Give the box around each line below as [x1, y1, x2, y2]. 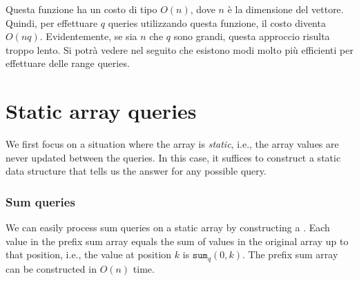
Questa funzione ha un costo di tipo [6, 2, 157, 16]
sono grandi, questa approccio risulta [173, 29, 330, 43]
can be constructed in [6, 261, 97, 275]
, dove [190, 2, 215, 16]
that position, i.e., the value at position [6, 247, 172, 262]
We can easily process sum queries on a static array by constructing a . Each [6, 220, 330, 235]
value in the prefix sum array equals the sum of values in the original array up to [6, 233, 349, 248]
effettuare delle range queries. [6, 56, 130, 70]
